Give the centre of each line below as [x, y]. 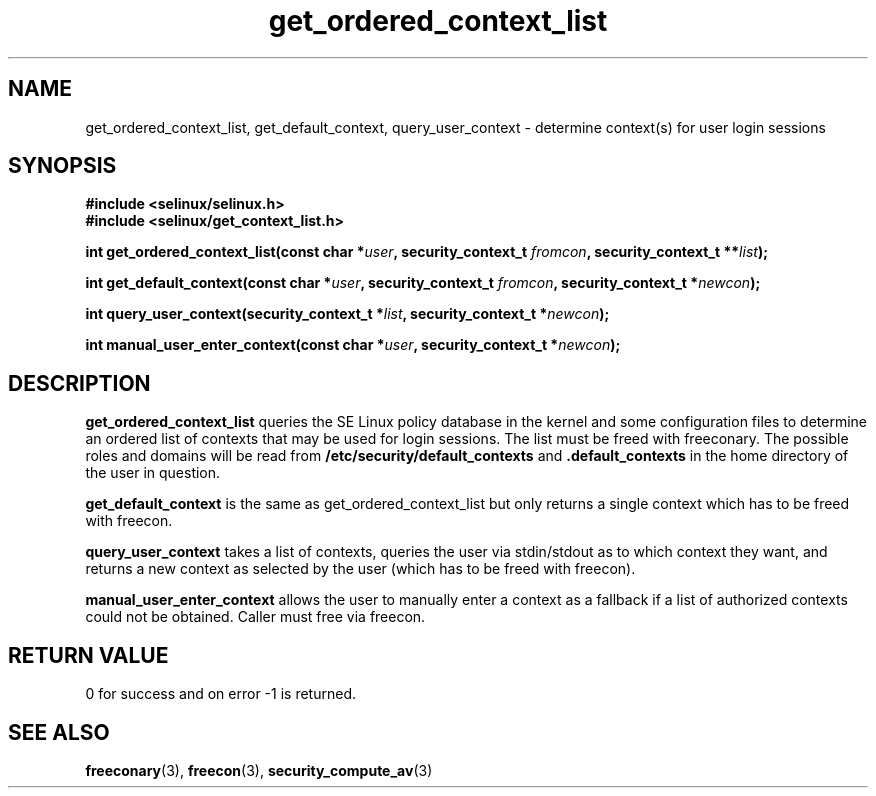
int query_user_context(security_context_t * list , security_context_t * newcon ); [347, 314]
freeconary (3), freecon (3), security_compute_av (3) [259, 770]
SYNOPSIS [62, 166]
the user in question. [153, 473]
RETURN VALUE [88, 655]
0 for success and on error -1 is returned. [220, 694]
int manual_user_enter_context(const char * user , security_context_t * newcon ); [353, 345]
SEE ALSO [59, 732]
